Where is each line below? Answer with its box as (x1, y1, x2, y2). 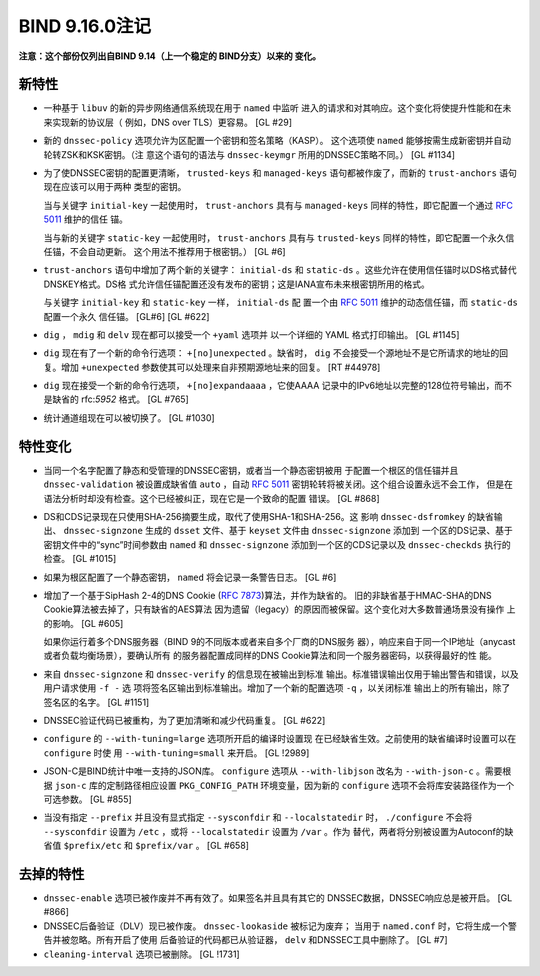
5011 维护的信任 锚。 (43, 213, 129, 225)
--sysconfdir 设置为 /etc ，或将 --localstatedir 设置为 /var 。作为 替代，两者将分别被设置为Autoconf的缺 (43, 825, 514, 837)
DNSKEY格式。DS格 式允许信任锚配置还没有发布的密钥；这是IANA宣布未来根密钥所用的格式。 (43, 278, 430, 290)
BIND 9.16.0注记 (18, 15, 152, 37)
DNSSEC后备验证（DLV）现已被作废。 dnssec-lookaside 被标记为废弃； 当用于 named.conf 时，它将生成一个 (43, 920, 509, 932)
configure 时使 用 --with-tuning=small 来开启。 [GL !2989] (43, 746, 310, 759)
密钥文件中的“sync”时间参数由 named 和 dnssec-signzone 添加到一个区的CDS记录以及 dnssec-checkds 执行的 (43, 538, 512, 550)
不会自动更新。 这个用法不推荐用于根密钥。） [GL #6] (69, 245, 286, 257)
